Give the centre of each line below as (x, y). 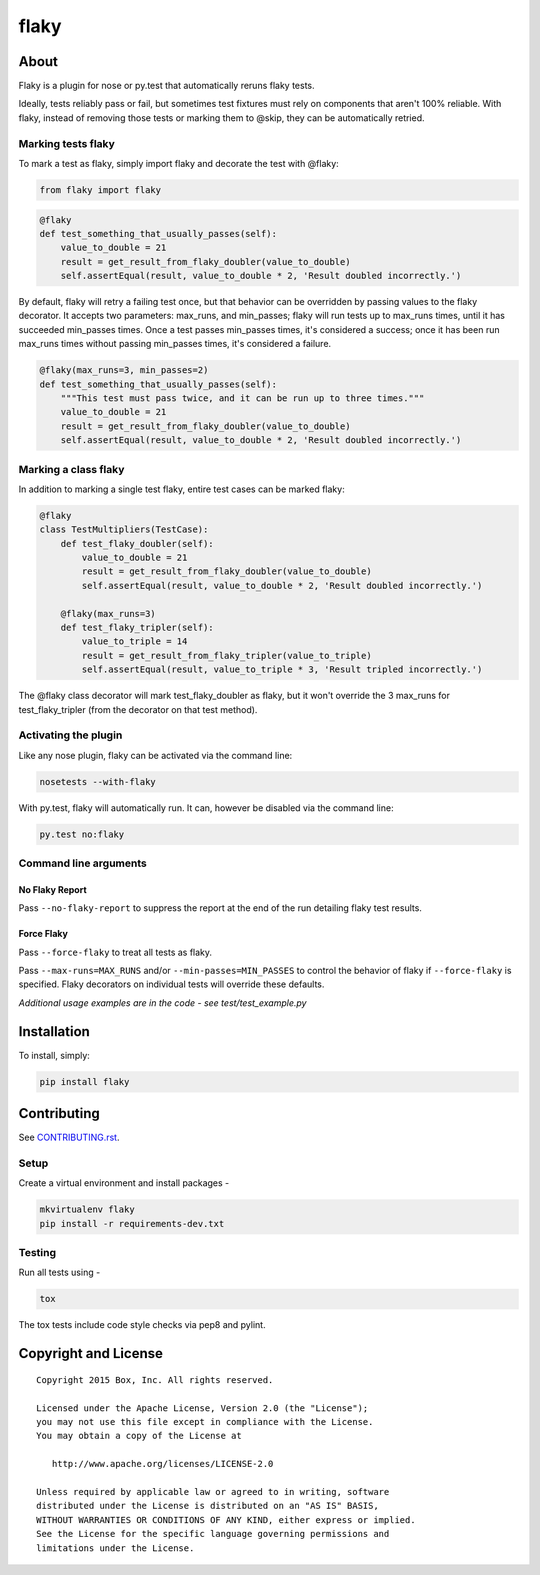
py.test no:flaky (82, 834)
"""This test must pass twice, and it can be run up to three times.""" (242, 398)
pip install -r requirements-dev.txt (132, 1223)
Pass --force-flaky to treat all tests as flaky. (115, 952)
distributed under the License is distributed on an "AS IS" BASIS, (207, 1506)
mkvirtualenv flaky (87, 1209)
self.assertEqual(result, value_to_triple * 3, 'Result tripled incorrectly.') (282, 669)
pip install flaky (84, 1081)
